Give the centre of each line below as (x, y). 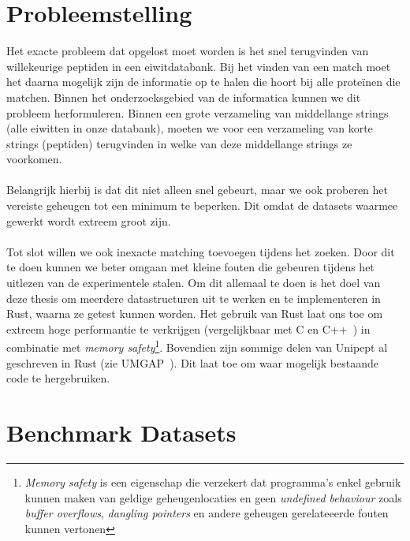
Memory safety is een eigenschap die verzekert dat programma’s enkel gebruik (213, 481)
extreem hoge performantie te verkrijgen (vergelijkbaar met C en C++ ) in (188, 328)
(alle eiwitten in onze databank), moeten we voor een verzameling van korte (190, 128)
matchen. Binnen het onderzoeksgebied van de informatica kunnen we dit (184, 97)
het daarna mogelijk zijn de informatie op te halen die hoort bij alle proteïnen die (203, 82)
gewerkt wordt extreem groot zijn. (89, 220)
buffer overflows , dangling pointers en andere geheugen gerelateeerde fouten (207, 513)
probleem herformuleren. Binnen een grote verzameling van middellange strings (198, 112)
